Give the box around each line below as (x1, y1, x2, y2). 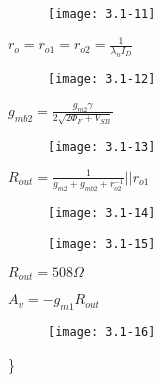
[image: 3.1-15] (48, 237, 156, 252)
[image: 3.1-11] (48, 7, 156, 21)
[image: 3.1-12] (48, 71, 156, 86)
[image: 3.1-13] (48, 139, 156, 154)
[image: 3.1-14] (48, 206, 156, 221)
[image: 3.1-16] (48, 324, 156, 339)
